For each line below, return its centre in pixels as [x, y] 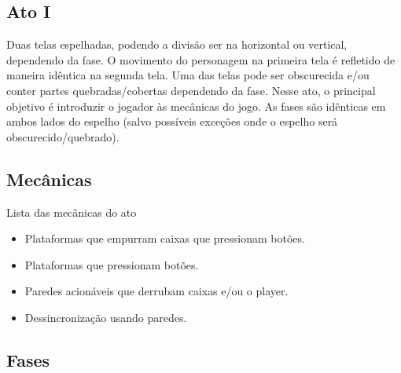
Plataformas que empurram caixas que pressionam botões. [165, 238]
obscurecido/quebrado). [63, 136]
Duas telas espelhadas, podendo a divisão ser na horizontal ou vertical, [177, 44]
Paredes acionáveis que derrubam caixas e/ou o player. [156, 291]
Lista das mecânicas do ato [72, 212]
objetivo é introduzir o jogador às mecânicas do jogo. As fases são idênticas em [196, 106]
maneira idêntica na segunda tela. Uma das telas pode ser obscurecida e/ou [188, 75]
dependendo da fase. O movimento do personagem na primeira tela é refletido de [201, 59]
